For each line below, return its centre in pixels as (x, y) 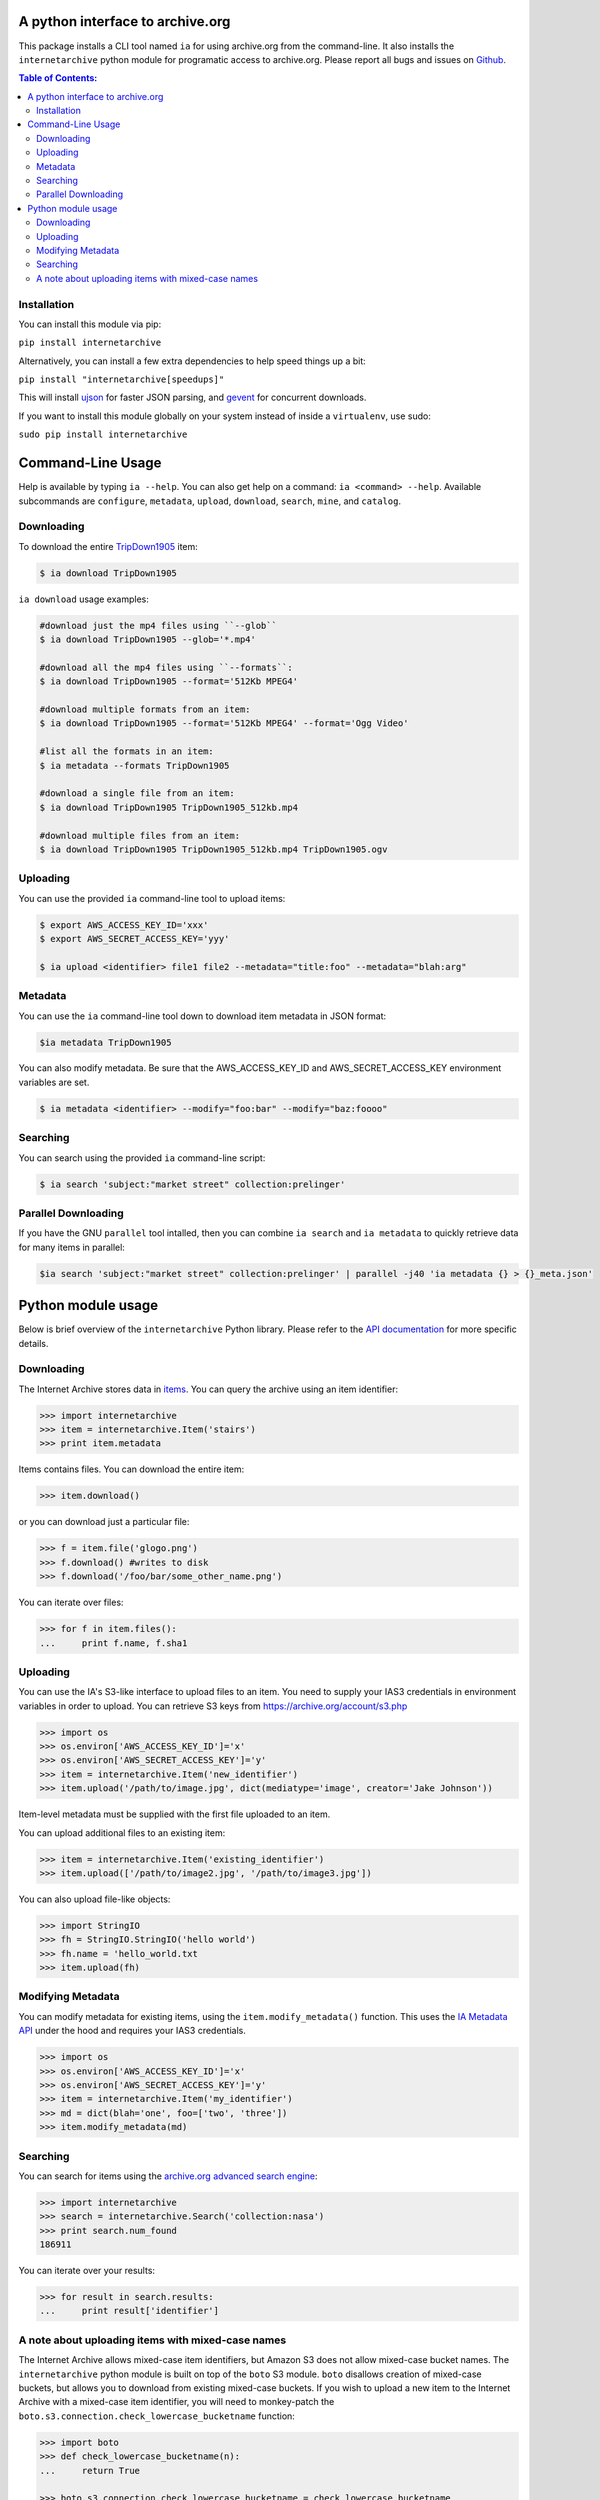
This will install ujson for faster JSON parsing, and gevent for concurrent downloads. (192, 397)
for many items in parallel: (71, 1247)
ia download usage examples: (84, 599)
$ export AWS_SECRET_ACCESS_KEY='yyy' (134, 938)
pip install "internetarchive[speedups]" (121, 379)
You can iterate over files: (71, 1602)
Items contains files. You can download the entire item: (131, 1469)
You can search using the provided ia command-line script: (142, 1157)
